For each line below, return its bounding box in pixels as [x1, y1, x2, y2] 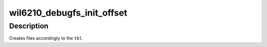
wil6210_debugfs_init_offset [9, 7, 128, 18]
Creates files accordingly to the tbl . [9, 35, 84, 41]
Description [9, 22, 49, 30]
